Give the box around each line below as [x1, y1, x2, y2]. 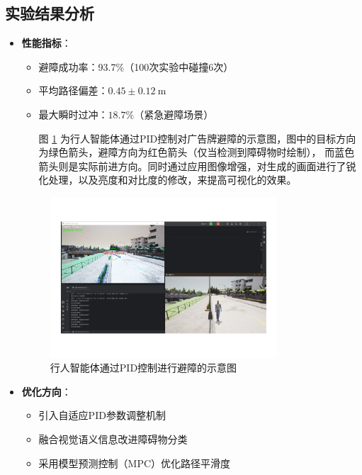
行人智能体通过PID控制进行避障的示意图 [50, 360, 237, 375]
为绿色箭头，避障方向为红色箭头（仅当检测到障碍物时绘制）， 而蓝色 [38, 145, 355, 160]
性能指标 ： [21, 35, 72, 50]
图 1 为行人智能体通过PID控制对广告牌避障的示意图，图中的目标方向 [38, 130, 356, 145]
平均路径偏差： [38, 83, 108, 98]
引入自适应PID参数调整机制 [38, 408, 166, 423]
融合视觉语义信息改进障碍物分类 [38, 431, 188, 446]
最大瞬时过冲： [38, 106, 108, 121]
